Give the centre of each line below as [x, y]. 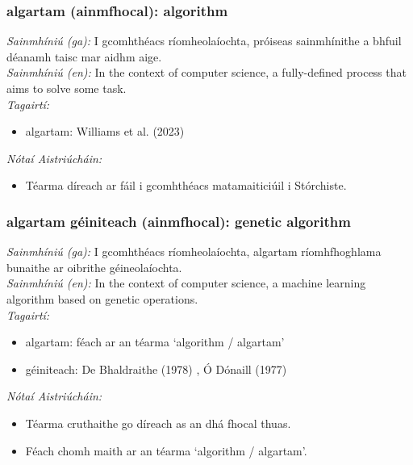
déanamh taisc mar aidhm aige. [84, 56]
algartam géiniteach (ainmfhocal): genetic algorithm [179, 221]
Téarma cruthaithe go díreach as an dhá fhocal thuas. [158, 423]
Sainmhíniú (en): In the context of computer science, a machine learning [186, 283]
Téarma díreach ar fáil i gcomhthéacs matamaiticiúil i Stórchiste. [186, 185]
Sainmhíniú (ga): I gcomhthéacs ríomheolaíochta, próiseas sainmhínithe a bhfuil [204, 41]
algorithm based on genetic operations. [102, 298]
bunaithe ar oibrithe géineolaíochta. [94, 267]
